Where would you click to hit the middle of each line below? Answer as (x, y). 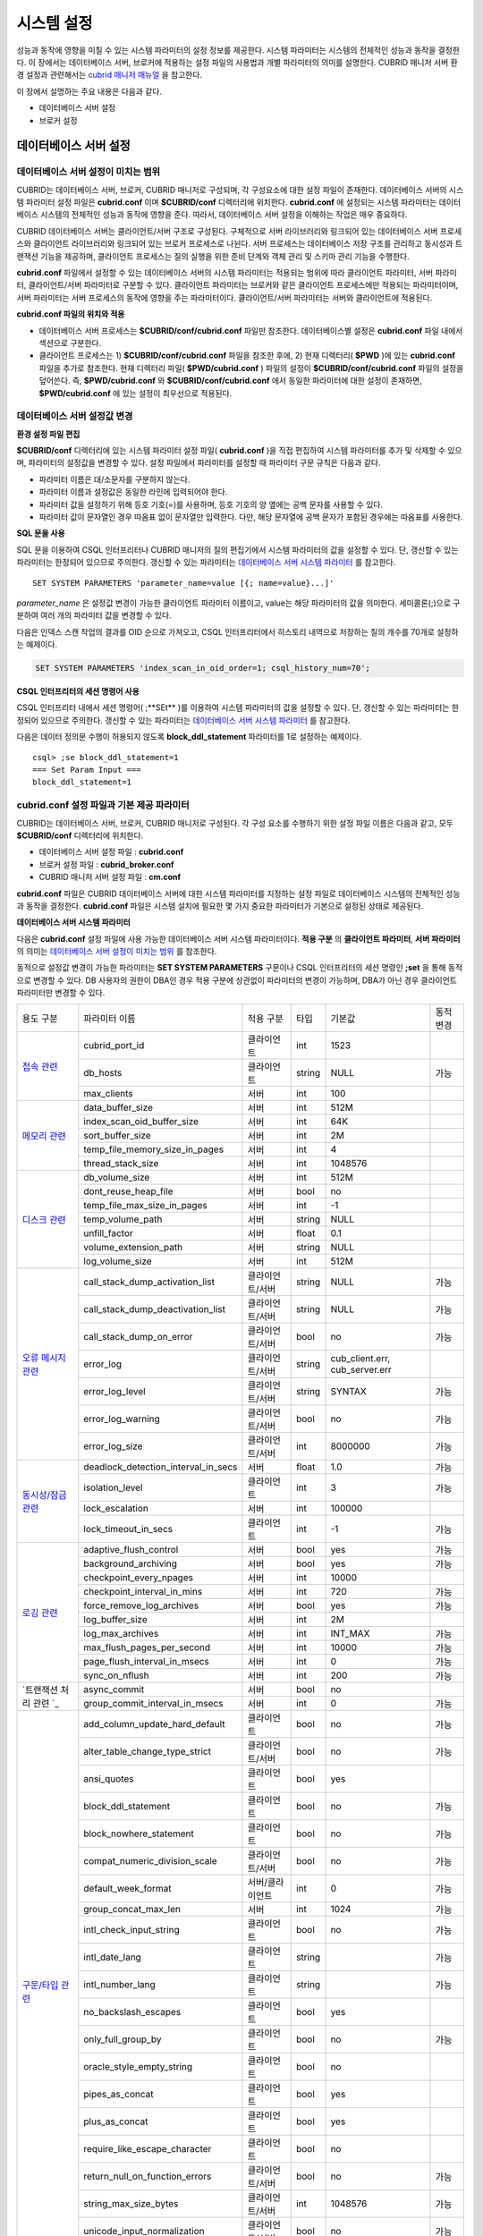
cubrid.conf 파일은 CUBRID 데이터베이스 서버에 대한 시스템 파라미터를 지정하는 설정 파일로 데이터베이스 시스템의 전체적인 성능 (238, 894)
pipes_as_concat (119, 2094)
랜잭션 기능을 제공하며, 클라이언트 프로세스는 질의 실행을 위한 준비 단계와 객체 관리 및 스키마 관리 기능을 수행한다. (213, 256)
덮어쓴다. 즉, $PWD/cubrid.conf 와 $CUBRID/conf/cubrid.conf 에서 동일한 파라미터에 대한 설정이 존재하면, (230, 381)
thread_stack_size (121, 1163)
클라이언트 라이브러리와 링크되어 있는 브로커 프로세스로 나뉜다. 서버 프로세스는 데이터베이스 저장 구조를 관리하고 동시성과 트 (248, 244)
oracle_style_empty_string (138, 2066)
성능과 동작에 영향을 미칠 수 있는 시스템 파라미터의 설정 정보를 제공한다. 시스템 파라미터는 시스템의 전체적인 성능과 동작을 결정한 (238, 50)
